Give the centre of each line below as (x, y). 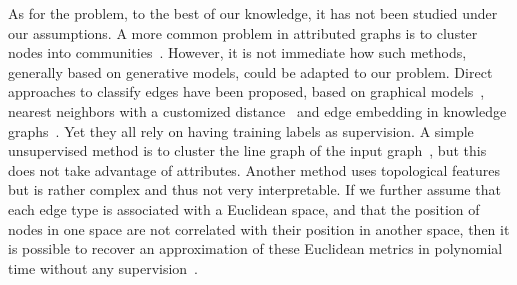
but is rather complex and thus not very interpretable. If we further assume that (254, 189)
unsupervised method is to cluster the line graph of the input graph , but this (247, 150)
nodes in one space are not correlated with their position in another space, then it (259, 228)
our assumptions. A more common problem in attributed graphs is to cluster (243, 32)
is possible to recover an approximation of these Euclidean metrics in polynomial (255, 248)
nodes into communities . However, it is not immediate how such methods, (237, 52)
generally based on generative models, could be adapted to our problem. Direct (250, 71)
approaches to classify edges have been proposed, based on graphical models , (246, 91)
